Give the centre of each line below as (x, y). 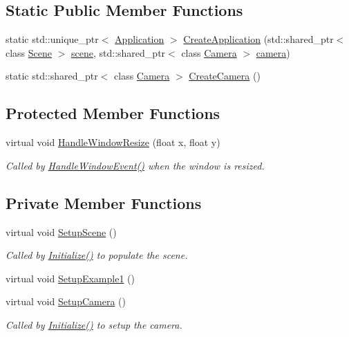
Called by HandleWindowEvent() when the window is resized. (135, 165)
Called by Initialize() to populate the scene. (97, 255)
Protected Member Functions (113, 113)
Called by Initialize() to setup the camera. (94, 324)
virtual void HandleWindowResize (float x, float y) (113, 142)
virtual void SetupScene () (61, 231)
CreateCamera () (225, 76)
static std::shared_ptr (52, 76)
